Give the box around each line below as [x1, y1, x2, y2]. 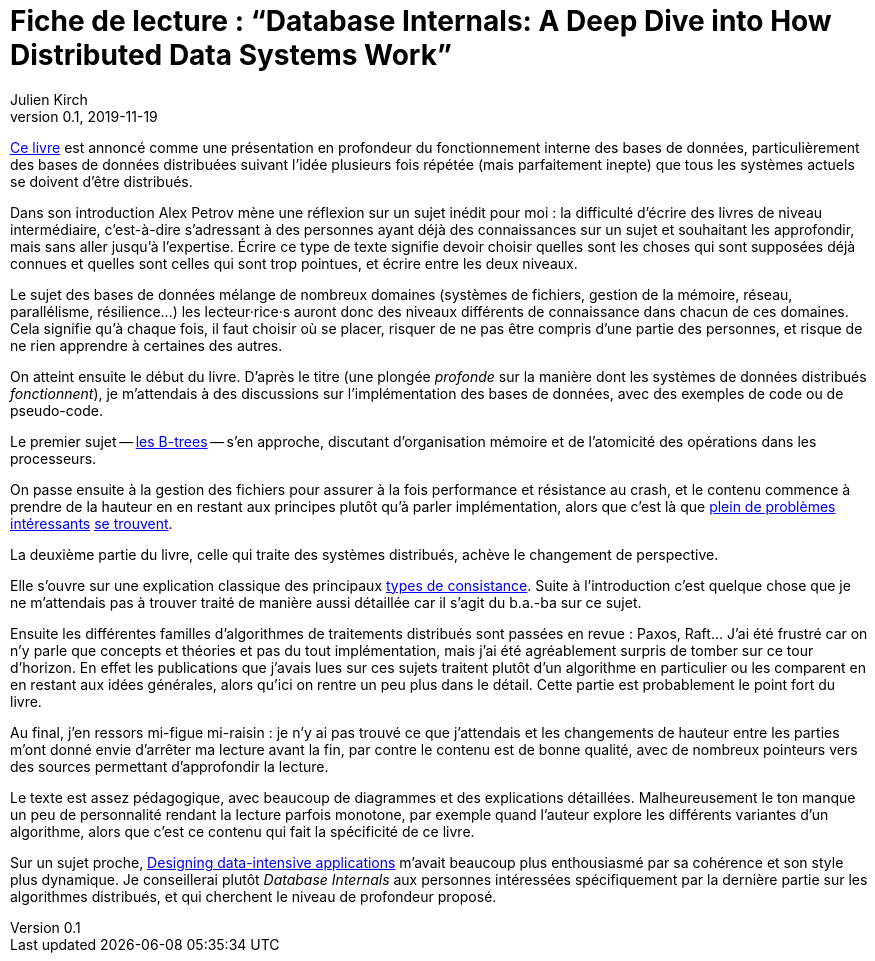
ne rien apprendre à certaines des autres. [10, 336, 283, 354]
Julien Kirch [10, 90, 88, 108]
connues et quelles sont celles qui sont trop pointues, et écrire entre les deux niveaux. [10, 254, 578, 272]
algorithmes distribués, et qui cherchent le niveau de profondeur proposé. [10, 887, 497, 905]
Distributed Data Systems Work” [10, 38, 452, 72]
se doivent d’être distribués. [10, 172, 193, 190]
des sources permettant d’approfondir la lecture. [10, 757, 329, 775]
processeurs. [10, 449, 97, 467]
